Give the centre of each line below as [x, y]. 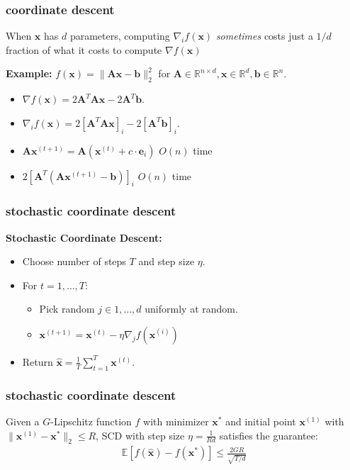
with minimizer [176, 421]
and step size [166, 261]
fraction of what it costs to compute [84, 49]
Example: [29, 73]
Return [38, 361]
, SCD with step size [140, 435]
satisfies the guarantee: [269, 435]
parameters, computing [120, 36]
